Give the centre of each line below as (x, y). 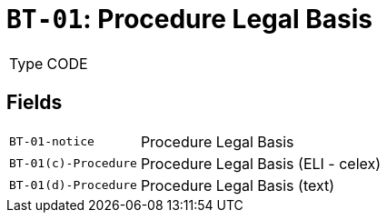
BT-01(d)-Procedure (73, 185)
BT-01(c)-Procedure (73, 164)
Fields (35, 103)
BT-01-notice (52, 142)
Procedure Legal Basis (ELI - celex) (261, 163)
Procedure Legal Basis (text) (238, 185)
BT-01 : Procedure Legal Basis (189, 19)
